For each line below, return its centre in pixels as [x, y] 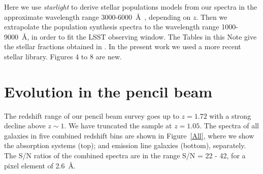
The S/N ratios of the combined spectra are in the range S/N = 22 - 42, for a [125, 155]
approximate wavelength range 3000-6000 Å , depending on [97, 16]
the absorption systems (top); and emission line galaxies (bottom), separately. [125, 145]
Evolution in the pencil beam [108, 91]
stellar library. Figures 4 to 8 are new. [63, 56]
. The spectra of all [229, 126]
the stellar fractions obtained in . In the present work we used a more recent [123, 46]
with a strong [230, 115]
